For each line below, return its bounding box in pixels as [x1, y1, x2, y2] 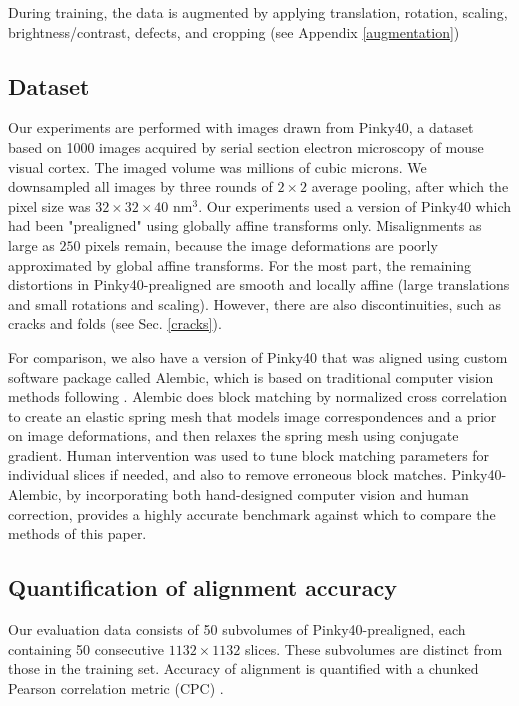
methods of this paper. [8, 523, 147, 544]
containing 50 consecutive [8, 638, 165, 659]
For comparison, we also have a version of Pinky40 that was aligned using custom [8, 346, 508, 367]
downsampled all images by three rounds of [8, 176, 273, 197]
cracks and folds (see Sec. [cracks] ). [8, 313, 222, 334]
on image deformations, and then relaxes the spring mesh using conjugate [8, 425, 459, 446]
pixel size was [8, 195, 91, 216]
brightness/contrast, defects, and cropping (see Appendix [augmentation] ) [8, 21, 460, 42]
